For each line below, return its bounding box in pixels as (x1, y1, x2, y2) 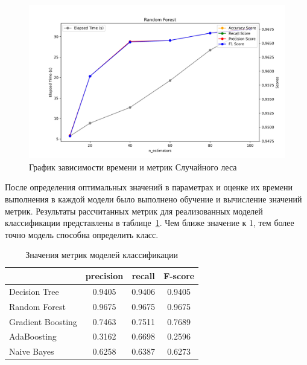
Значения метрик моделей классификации (25, 248, 178, 261)
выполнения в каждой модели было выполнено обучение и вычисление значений (5, 193, 302, 205)
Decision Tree (9, 285, 59, 297)
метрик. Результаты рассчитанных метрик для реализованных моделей (5, 204, 263, 217)
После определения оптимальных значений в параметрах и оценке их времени (5, 181, 293, 193)
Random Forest (9, 300, 66, 312)
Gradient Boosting (9, 315, 77, 328)
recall (131, 269, 155, 282)
